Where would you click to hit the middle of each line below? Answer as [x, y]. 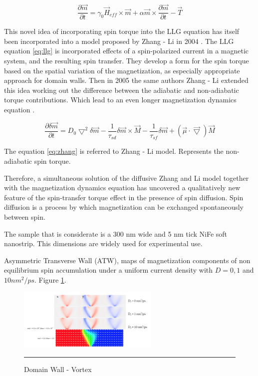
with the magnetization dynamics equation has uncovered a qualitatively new [122, 188]
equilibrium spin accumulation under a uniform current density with [109, 270]
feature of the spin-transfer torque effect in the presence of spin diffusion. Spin [124, 197]
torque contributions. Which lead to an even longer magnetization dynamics [120, 100]
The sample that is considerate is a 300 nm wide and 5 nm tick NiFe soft [116, 233]
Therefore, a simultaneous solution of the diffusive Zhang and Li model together [127, 178]
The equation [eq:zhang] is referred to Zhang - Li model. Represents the [114, 151]
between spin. [25, 216]
